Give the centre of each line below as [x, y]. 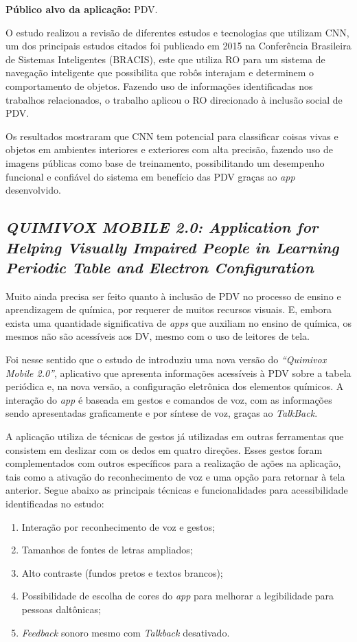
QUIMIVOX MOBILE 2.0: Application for [162, 227]
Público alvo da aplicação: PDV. [82, 9]
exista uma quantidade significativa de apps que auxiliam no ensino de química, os [178, 322]
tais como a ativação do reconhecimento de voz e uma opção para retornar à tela [175, 476]
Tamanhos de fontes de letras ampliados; [107, 550]
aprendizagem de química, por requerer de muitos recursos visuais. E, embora [169, 309]
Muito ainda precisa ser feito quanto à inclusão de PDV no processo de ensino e [173, 296]
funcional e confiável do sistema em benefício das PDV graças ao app [150, 176]
